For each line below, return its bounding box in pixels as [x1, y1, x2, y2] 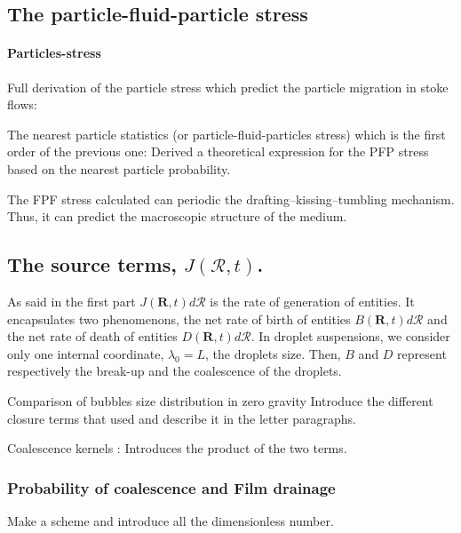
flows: [7, 95, 37, 114]
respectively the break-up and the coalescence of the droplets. [7, 362, 342, 380]
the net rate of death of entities [7, 327, 178, 346]
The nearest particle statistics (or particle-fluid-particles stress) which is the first [7, 124, 446, 143]
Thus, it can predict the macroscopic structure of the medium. [7, 207, 347, 226]
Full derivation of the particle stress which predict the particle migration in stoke [7, 77, 449, 96]
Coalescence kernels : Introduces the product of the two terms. [7, 439, 347, 457]
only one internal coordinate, [7, 344, 164, 362]
